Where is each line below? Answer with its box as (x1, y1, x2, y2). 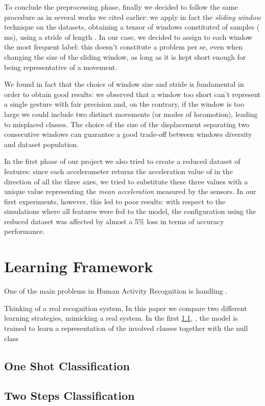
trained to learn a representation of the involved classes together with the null (4, 322, 248, 333)
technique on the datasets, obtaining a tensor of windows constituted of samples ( (4, 21, 260, 32)
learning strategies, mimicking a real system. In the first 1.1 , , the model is (4, 313, 238, 323)
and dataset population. (4, 138, 79, 149)
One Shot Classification (4, 357, 130, 373)
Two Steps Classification (4, 388, 135, 403)
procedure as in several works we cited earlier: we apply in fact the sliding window (4, 11, 261, 22)
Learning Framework (4, 256, 153, 277)
